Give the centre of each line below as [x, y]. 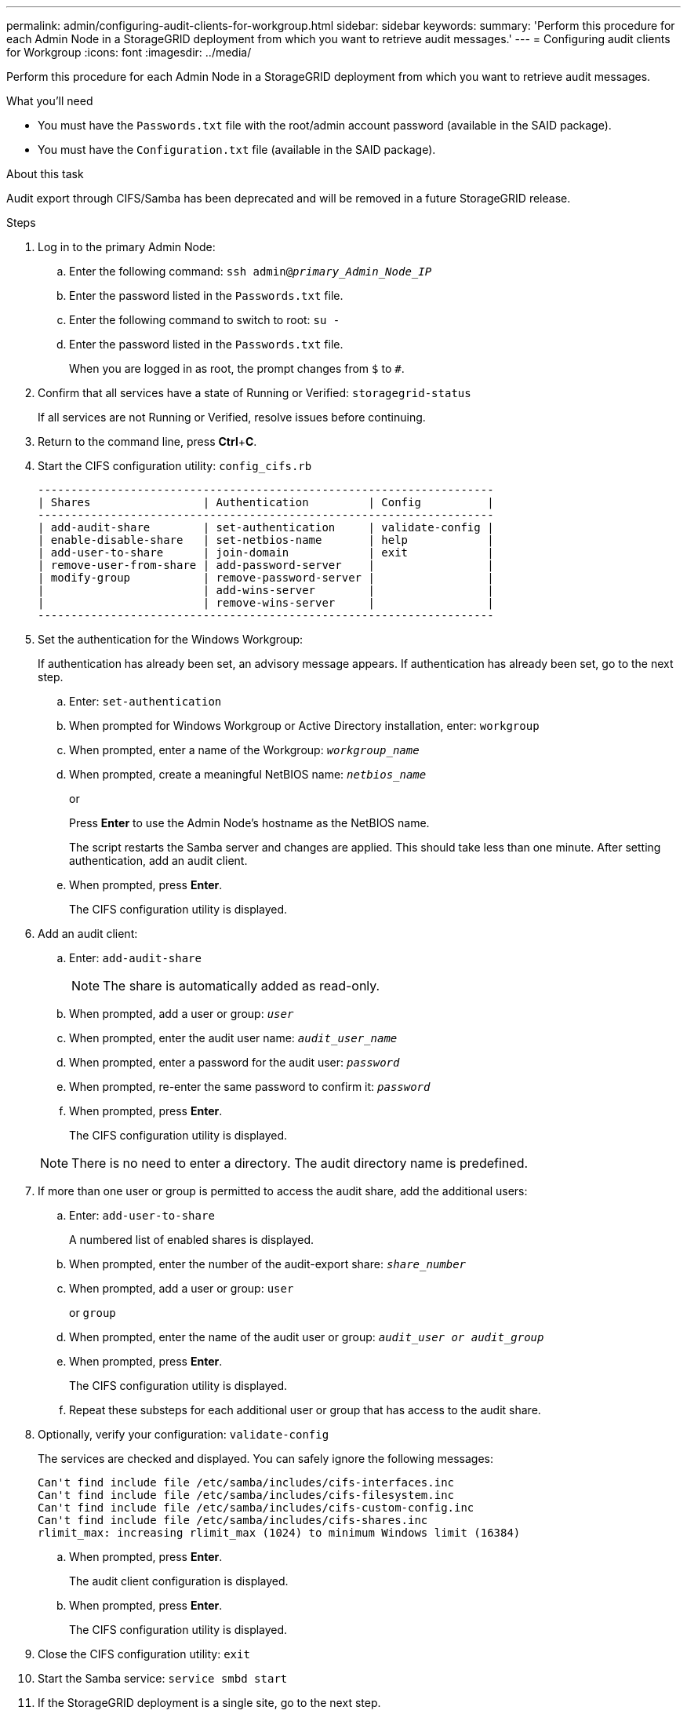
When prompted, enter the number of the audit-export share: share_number [268, 1264]
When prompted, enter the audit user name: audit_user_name [233, 1038]
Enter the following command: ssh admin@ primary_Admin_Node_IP [251, 271]
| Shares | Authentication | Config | [266, 502]
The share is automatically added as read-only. [242, 986]
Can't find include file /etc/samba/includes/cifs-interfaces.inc [246, 1482]
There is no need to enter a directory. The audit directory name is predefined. [300, 1163]
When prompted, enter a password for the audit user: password [234, 1062]
